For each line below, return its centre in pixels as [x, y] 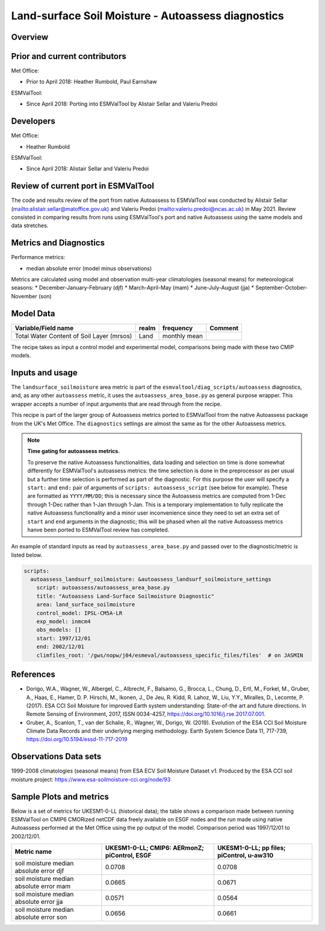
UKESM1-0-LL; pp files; [251, 848]
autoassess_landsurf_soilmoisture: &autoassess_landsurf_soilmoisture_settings [151, 579]
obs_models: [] [59, 630]
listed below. [27, 555]
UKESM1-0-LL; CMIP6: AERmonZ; [155, 848]
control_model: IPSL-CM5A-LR [79, 613]
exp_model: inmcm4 [63, 622]
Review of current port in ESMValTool [83, 186]
